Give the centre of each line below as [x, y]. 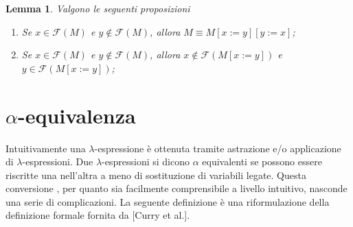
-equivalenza [77, 115]
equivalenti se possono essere [262, 162]
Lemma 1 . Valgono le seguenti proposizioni [98, 8]
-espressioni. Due [58, 162]
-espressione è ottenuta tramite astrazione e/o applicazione [218, 148]
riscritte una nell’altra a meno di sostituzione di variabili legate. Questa [156, 175]
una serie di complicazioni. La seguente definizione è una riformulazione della [168, 201]
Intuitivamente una [46, 148]
